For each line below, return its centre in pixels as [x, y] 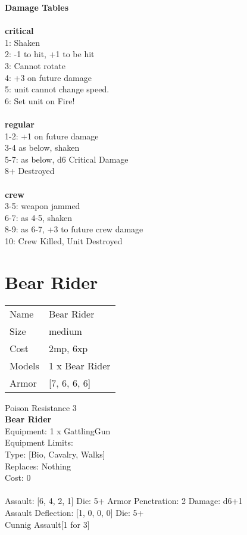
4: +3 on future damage [48, 77]
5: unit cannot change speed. [57, 89]
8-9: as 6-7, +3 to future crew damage [74, 229]
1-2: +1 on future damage [52, 136]
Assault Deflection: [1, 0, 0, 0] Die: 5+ [74, 512]
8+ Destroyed [30, 171]
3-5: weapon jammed [43, 206]
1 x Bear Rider [79, 365]
